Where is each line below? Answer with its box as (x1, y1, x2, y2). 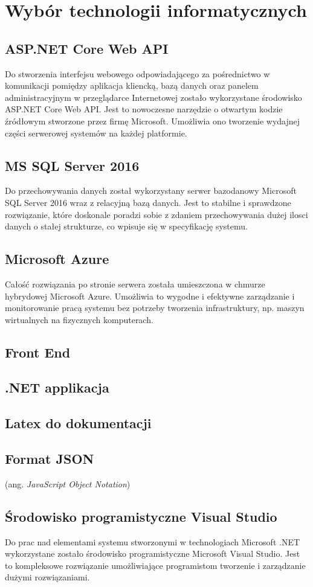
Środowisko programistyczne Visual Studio (5, 507, 277, 525)
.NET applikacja (5, 378, 109, 397)
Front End (5, 342, 71, 361)
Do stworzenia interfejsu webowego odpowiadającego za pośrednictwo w (5, 67, 270, 80)
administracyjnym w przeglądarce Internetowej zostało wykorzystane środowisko (5, 91, 302, 103)
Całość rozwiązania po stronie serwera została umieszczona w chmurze (5, 277, 265, 290)
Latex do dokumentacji (5, 414, 152, 432)
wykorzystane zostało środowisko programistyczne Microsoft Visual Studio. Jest (5, 547, 300, 560)
